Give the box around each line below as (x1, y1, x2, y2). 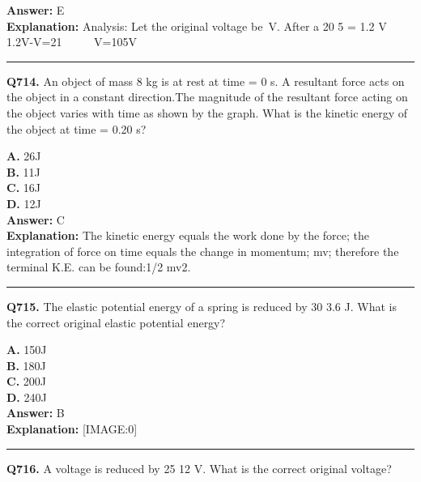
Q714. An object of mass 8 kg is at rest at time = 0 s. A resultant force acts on (6, 72, 405, 89)
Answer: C (6, 211, 65, 228)
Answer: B (6, 404, 65, 421)
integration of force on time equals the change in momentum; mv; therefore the (6, 242, 399, 259)
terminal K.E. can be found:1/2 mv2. (6, 258, 191, 275)
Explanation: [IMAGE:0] (6, 420, 138, 437)
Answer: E (6, 2, 65, 18)
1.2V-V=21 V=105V (6, 33, 137, 50)
